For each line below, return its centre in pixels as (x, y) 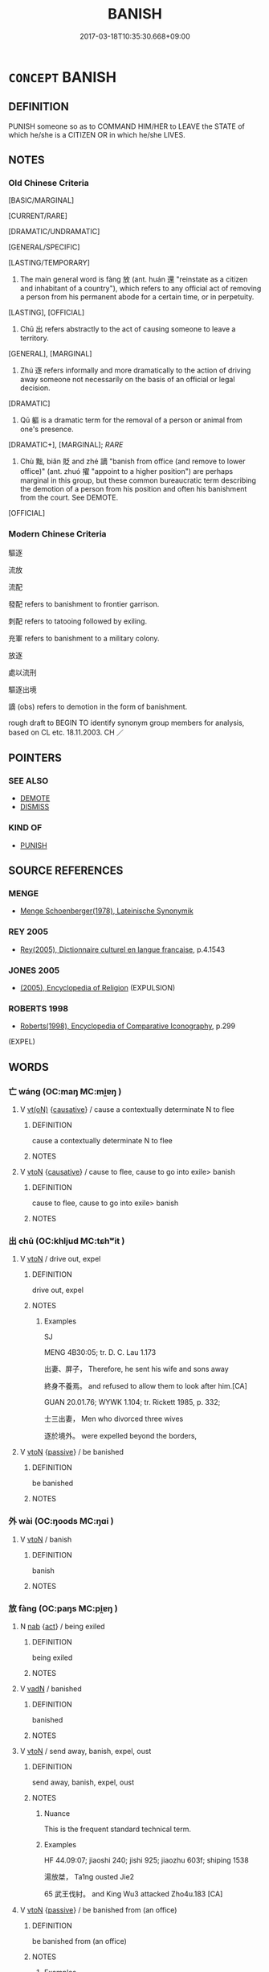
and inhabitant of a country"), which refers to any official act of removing (141, 288)
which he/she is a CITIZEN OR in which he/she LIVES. (97, 134)
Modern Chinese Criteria (57, 534)
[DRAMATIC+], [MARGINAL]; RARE (66, 445)
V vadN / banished (51, 1688)
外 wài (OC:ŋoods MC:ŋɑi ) (61, 1521)
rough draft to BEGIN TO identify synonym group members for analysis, (126, 723)
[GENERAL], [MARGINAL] (50, 354)
